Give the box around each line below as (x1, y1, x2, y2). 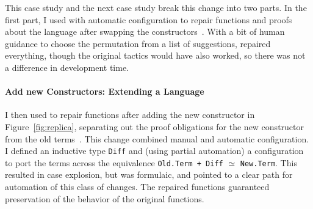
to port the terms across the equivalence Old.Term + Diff (5, 156, 223, 169)
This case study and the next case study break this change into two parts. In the (5, 1, 307, 13)
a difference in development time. (5, 61, 129, 73)
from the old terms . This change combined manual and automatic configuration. (5, 132, 309, 145)
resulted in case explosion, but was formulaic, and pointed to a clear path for (5, 168, 293, 181)
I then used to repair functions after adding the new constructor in (5, 108, 255, 121)
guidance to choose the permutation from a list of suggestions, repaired (5, 37, 271, 50)
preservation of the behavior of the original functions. (5, 192, 204, 205)
